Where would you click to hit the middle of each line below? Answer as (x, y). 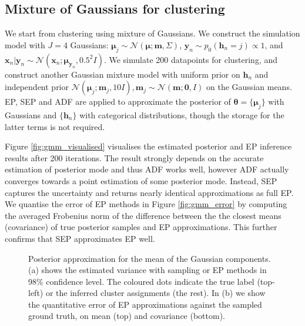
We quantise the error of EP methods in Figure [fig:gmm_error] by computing (146, 204)
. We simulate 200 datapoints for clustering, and (191, 59)
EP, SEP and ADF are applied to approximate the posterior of (118, 102)
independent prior (37, 87)
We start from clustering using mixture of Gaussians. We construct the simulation (152, 33)
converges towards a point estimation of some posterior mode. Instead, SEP (141, 180)
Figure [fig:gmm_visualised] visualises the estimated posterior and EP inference (148, 146)
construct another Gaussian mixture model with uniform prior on (123, 74)
